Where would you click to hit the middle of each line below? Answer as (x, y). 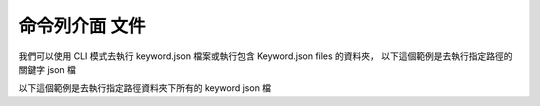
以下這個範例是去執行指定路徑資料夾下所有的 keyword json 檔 (145, 88)
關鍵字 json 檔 (47, 69)
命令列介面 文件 (82, 26)
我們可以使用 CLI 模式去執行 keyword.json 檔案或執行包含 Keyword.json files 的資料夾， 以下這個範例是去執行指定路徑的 (266, 56)
